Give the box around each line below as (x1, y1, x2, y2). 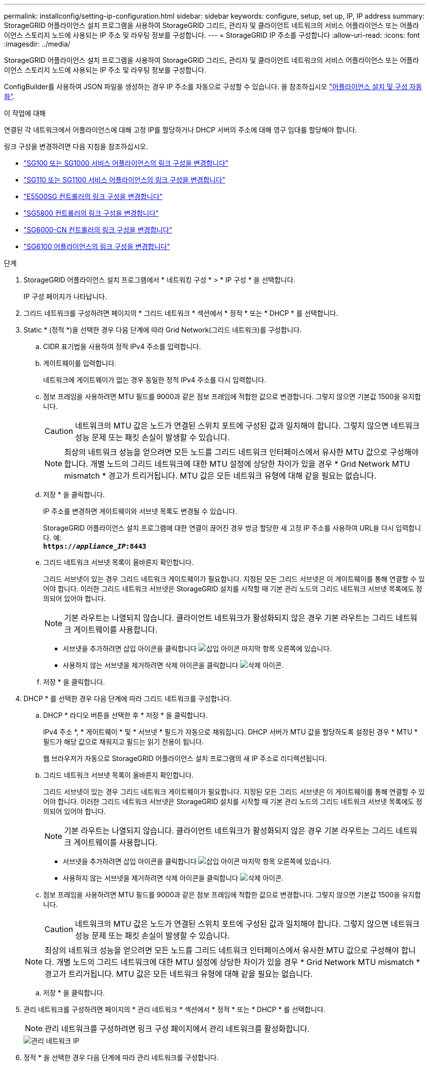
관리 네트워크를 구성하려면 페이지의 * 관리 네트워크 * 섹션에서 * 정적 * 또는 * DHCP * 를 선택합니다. (24, 1005, 326, 1014)
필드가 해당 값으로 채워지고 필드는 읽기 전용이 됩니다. (43, 737, 204, 746)
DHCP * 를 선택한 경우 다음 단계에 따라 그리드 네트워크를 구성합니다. (24, 694, 232, 703)
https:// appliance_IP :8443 (43, 542, 146, 550)
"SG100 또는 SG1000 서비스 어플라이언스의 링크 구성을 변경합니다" (24, 159, 229, 167)
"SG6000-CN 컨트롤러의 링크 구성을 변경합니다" (24, 226, 172, 234)
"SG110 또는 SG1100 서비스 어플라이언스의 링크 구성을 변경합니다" (24, 176, 226, 184)
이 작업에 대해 (4, 109, 46, 117)
